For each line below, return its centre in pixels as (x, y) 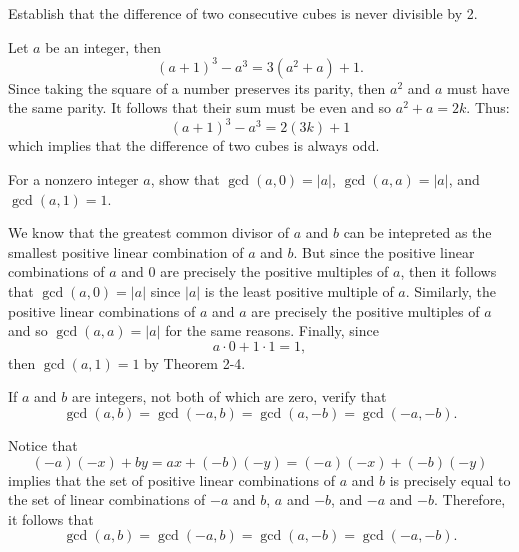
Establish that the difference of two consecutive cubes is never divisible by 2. (243, 13)
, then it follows (448, 271)
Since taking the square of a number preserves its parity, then (197, 87)
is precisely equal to (450, 479)
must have (478, 87)
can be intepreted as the (417, 232)
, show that (185, 178)
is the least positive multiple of (299, 290)
